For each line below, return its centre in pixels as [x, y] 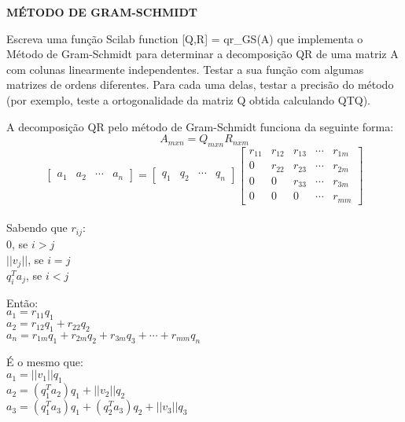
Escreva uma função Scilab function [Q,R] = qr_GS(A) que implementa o [185, 38]
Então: [22, 302]
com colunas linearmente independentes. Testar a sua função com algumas [185, 69]
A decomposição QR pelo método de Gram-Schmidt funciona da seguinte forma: [200, 126]
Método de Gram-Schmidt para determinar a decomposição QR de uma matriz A [202, 54]
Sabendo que [37, 228]
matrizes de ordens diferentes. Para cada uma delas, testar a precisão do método [200, 84]
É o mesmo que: [45, 361]
